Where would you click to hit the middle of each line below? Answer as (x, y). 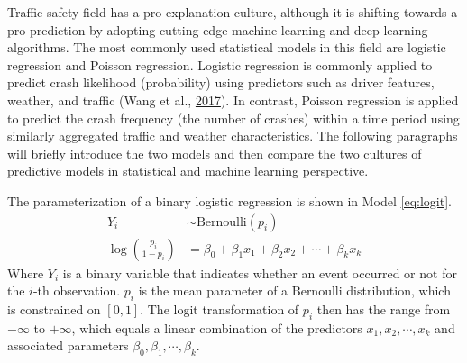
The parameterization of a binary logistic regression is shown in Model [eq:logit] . (229, 200)
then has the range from (384, 309)
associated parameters (68, 345)
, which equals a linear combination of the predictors (217, 327)
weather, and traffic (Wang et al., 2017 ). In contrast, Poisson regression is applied (233, 100)
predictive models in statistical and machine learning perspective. (188, 171)
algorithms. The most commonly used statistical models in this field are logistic (227, 47)
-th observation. (77, 290)
